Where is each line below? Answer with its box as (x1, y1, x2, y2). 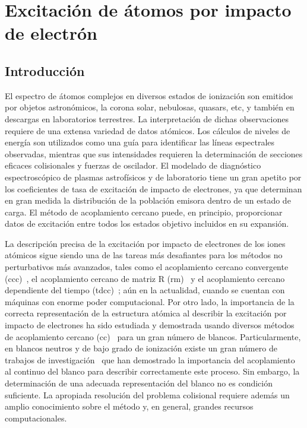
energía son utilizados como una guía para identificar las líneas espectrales (5, 136, 275, 148)
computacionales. (5, 411, 67, 424)
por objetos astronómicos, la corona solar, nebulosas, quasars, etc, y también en (5, 101, 295, 113)
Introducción (5, 61, 85, 80)
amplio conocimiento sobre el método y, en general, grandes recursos (5, 400, 254, 413)
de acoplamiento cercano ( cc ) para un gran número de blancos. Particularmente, (5, 330, 301, 343)
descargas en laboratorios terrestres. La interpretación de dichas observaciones (5, 112, 289, 125)
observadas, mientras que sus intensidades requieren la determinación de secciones (5, 147, 303, 160)
